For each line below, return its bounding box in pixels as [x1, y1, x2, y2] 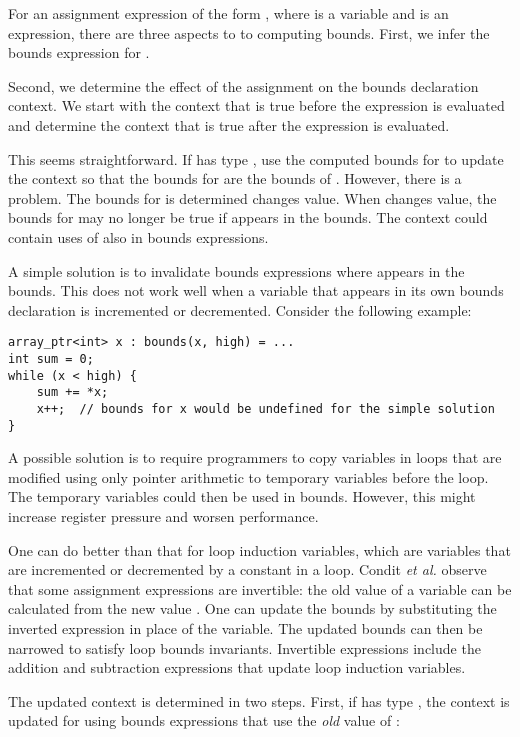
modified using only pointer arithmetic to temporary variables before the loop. [8, 466, 489, 487]
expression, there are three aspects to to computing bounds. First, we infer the [8, 22, 490, 43]
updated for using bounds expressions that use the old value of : [8, 710, 400, 731]
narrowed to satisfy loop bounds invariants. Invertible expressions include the [8, 637, 481, 658]
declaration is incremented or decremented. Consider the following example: [8, 299, 472, 320]
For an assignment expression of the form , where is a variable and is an [8, 3, 449, 23]
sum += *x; [36, 385, 109, 400]
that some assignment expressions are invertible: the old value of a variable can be [8, 578, 512, 599]
